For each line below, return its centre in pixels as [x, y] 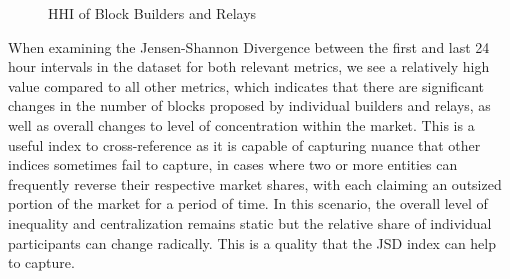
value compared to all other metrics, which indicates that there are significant [246, 85]
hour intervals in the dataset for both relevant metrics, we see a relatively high [249, 66]
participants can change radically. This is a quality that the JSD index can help [252, 242]
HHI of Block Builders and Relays [152, 13]
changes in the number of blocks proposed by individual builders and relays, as [249, 105]
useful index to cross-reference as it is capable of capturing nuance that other [244, 144]
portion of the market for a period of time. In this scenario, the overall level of [248, 203]
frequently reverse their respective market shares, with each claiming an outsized [255, 183]
